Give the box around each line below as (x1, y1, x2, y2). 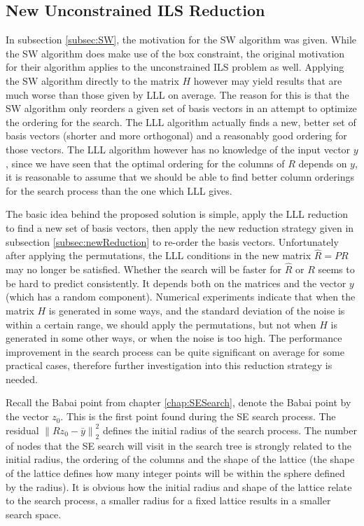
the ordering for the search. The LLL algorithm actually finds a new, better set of (6, 114, 356, 129)
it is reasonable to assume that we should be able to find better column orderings (6, 169, 354, 184)
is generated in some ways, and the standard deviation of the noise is (48, 303, 345, 317)
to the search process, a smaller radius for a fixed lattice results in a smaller (6, 493, 331, 508)
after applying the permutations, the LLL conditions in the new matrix (6, 248, 311, 263)
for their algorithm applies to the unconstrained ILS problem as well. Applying (6, 60, 344, 74)
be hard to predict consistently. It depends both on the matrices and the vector (6, 275, 346, 290)
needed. (6, 371, 38, 386)
